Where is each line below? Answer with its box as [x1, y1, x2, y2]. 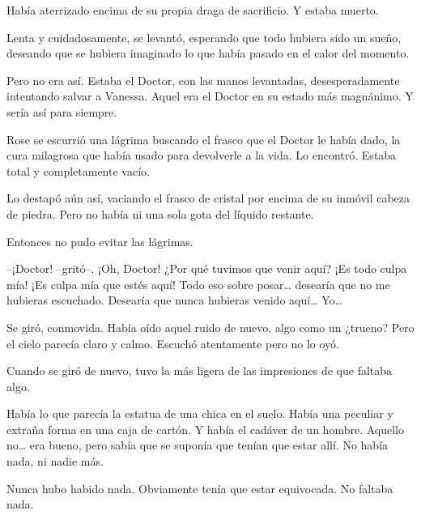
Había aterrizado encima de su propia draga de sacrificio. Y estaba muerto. [6, 2, 379, 18]
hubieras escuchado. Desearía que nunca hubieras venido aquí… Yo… [6, 292, 342, 309]
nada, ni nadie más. [6, 453, 104, 470]
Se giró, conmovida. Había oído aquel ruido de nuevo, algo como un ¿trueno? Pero [6, 318, 415, 335]
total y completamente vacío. [6, 162, 150, 179]
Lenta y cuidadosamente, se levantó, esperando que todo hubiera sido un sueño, [6, 28, 402, 45]
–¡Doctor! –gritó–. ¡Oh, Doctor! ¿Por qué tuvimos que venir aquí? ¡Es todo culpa [6, 260, 407, 277]
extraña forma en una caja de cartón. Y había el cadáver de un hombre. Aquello [6, 420, 404, 437]
